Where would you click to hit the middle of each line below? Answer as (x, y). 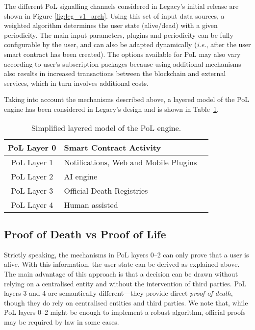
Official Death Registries (106, 190)
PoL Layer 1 (32, 162)
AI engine (81, 176)
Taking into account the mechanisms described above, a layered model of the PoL (127, 99)
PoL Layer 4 (32, 204)
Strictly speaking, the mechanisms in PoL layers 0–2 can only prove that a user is (127, 254)
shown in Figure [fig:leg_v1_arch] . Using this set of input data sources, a (114, 15)
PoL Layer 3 (32, 190)
